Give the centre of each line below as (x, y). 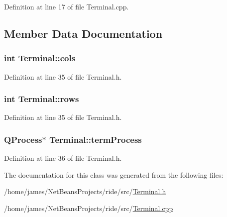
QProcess (23, 139)
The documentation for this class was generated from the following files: (114, 174)
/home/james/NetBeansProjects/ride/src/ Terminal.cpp (89, 208)
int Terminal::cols (40, 58)
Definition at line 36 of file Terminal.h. (63, 158)
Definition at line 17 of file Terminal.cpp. (66, 6)
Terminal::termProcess (95, 139)
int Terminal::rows (42, 99)
